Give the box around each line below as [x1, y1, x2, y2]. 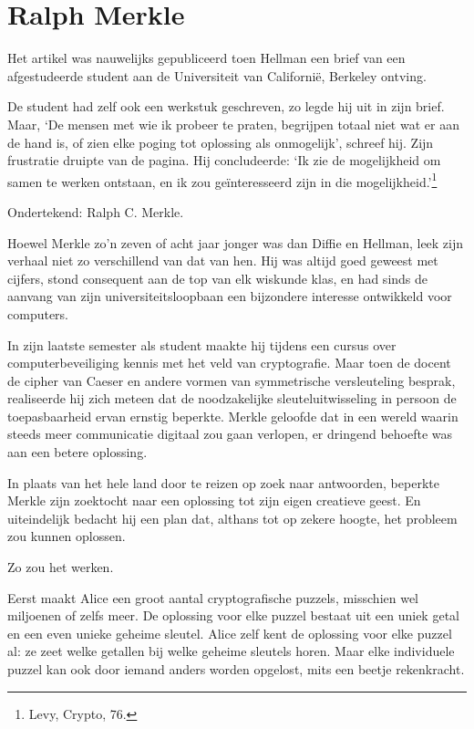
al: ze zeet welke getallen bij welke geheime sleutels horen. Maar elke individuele [7, 641, 455, 661]
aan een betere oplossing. [7, 443, 148, 462]
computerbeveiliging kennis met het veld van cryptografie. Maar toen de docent [7, 353, 451, 372]
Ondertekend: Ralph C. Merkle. [7, 202, 184, 221]
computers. [7, 304, 69, 323]
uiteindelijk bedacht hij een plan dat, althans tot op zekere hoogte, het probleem [7, 508, 458, 527]
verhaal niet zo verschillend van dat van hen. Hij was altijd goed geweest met [7, 251, 438, 270]
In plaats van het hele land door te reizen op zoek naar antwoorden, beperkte [7, 473, 439, 492]
